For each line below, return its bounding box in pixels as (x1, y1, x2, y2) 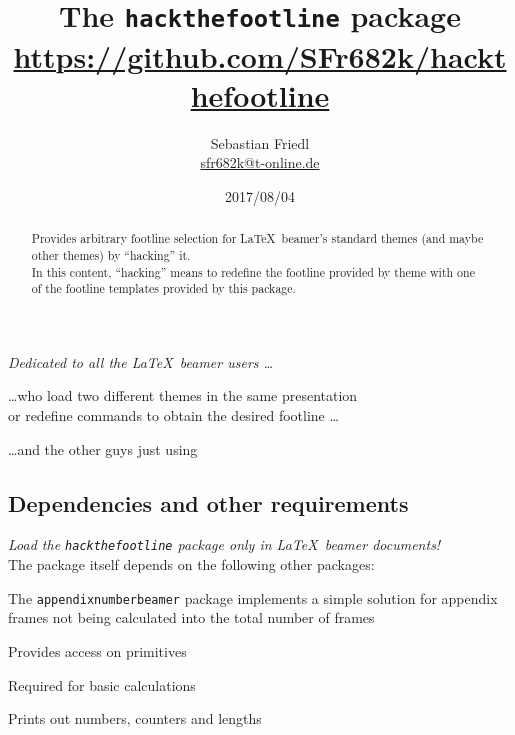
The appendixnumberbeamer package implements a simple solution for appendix (8, 587, 498, 608)
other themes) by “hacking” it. (31, 246, 191, 263)
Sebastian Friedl (210, 132, 310, 153)
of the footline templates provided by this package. (31, 280, 296, 297)
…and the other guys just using (8, 438, 198, 459)
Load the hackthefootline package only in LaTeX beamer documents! (8, 534, 441, 555)
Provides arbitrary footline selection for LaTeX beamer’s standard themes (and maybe (31, 230, 484, 247)
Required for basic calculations (8, 674, 196, 695)
